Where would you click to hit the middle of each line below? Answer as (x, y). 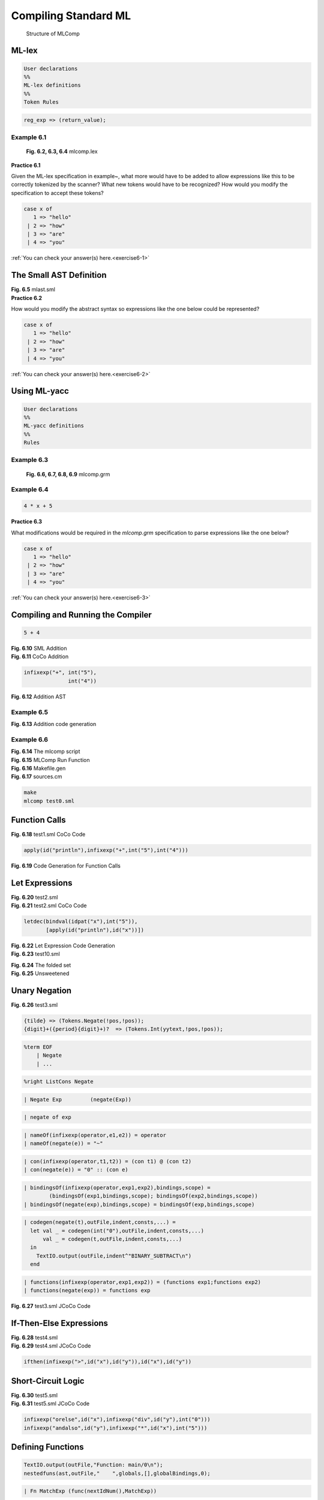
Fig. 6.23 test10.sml (35, 954)
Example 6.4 (30, 490)
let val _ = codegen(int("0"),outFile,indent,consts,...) (117, 1231)
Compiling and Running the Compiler (82, 615)
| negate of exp (48, 1117)
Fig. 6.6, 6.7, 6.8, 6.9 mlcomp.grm (68, 474)
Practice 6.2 (26, 298)
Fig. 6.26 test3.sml (34, 1004)
